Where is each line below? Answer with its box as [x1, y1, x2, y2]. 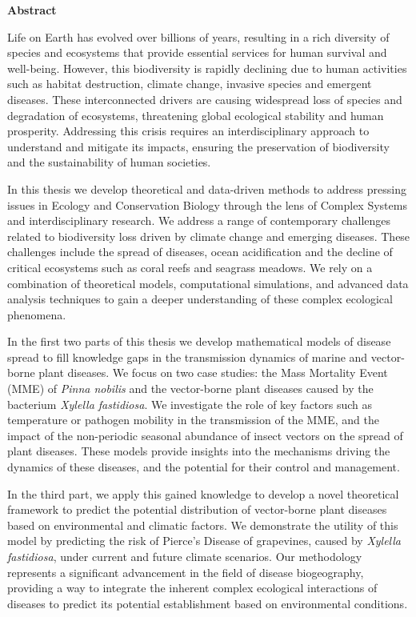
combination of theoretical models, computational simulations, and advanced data [7, 274, 409, 291]
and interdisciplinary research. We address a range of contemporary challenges [7, 212, 391, 229]
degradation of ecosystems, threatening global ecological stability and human [7, 106, 384, 123]
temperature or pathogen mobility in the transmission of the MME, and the [7, 411, 379, 428]
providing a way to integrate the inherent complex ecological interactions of [7, 579, 378, 596]
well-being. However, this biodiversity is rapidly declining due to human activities [7, 59, 407, 76]
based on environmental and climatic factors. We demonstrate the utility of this [7, 516, 398, 533]
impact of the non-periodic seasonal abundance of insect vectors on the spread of [7, 427, 403, 443]
